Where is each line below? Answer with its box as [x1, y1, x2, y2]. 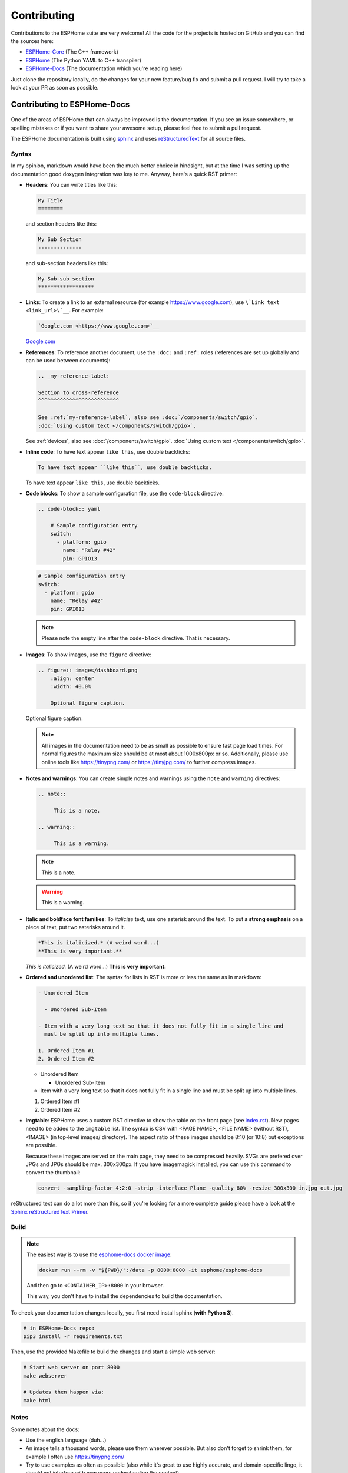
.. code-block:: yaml [38, 506, 101, 513]
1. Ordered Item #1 [38, 1047, 94, 1054]
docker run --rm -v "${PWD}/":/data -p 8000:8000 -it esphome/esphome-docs [39, 1267, 263, 1274]
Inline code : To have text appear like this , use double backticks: [25, 448, 190, 455]
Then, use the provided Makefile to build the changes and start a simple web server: [11, 1348, 216, 1355]
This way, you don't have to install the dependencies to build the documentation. [26, 1293, 223, 1300]
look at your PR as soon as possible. [11, 84, 99, 91]
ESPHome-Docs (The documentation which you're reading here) [25, 65, 183, 72]
